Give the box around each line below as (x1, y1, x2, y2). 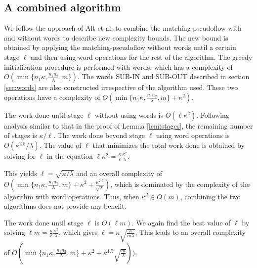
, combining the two (180, 191, 241, 201)
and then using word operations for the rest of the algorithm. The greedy (31, 51, 253, 62)
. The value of (39, 139, 82, 150)
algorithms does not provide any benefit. (4, 201, 127, 211)
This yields (4, 168, 37, 178)
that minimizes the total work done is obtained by (92, 139, 245, 150)
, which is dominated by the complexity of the (110, 179, 250, 189)
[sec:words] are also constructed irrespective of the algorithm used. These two (4, 82, 238, 92)
